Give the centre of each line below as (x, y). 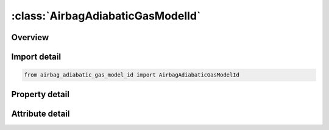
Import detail (36, 57)
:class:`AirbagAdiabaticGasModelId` (106, 16)
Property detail (41, 94)
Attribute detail (41, 113)
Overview (30, 37)
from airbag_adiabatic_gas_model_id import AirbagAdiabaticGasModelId (132, 75)
